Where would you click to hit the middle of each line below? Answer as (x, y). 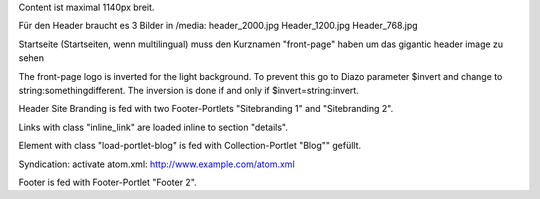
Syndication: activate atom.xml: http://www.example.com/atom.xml (156, 164)
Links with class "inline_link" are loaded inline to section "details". (153, 127)
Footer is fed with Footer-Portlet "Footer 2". (107, 182)
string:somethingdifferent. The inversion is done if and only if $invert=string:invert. (188, 90)
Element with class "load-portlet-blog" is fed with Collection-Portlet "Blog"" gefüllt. (190, 146)
